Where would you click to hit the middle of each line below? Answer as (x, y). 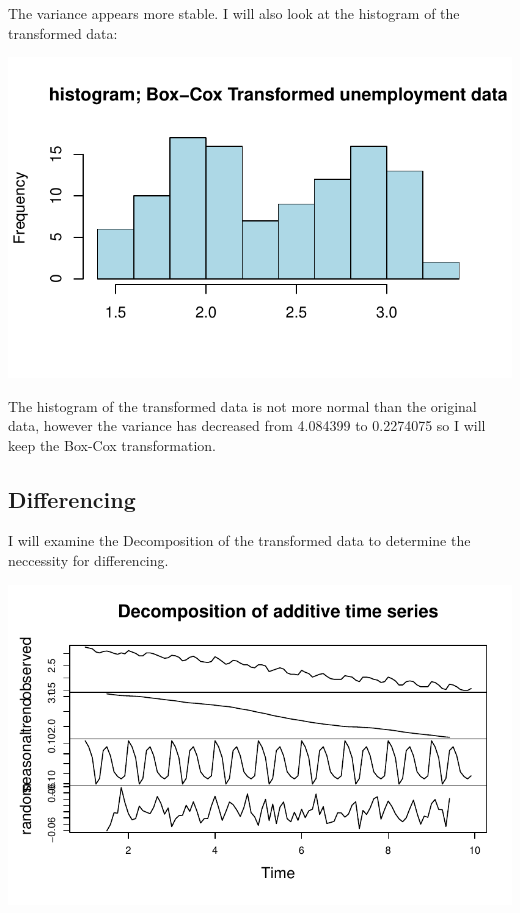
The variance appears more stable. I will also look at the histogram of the (234, 13)
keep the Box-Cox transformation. (112, 444)
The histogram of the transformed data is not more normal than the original (242, 405)
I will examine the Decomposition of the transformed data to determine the (239, 540)
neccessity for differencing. (88, 560)
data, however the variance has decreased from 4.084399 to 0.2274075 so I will (247, 425)
